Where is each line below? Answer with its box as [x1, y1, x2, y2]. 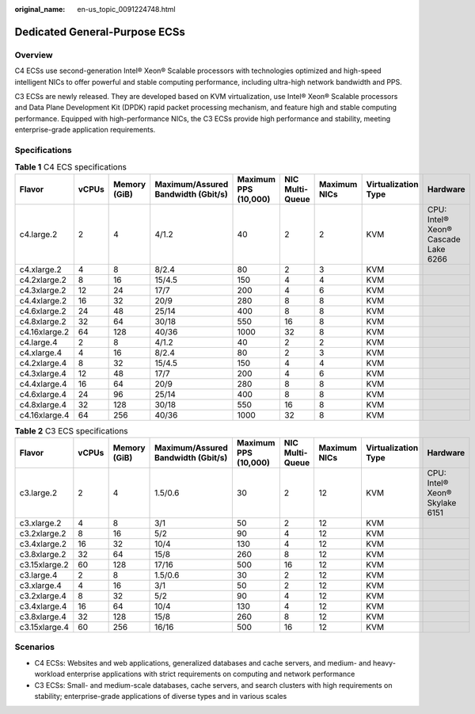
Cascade [427, 234, 461, 245]
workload [34, 670, 66, 679]
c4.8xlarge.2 [19, 315, 66, 326]
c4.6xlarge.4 [19, 388, 67, 399]
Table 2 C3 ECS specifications [14, 425, 128, 436]
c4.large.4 [19, 337, 58, 348]
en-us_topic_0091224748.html [77, 5, 176, 13]
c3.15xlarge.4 [19, 622, 70, 632]
